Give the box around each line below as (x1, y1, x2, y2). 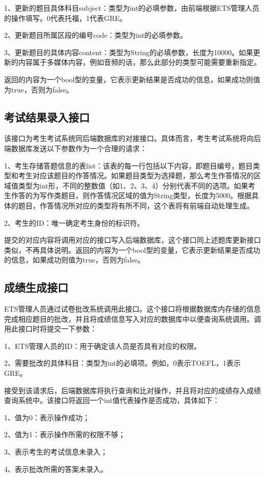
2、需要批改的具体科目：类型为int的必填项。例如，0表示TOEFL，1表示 (4, 357, 241, 368)
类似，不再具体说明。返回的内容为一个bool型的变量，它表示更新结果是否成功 (4, 244, 260, 255)
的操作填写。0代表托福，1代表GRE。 (4, 12, 127, 23)
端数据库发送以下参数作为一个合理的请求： (4, 142, 147, 153)
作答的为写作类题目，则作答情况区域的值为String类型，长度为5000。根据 (11, 190, 252, 201)
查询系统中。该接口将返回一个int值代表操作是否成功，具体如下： (4, 395, 220, 406)
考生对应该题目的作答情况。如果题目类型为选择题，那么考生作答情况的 (18, 170, 254, 181)
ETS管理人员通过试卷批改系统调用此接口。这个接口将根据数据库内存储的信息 (4, 303, 261, 314)
